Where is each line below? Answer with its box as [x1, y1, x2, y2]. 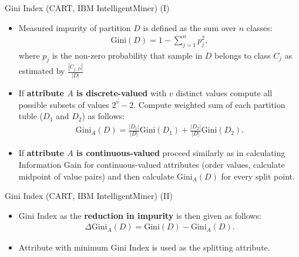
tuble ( [18, 110, 43, 122]
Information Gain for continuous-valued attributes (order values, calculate [18, 158, 285, 170]
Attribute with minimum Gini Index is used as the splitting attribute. [18, 241, 270, 253]
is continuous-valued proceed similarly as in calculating [76, 147, 285, 159]
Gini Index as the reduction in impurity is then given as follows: [18, 209, 261, 221]
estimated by [18, 65, 65, 77]
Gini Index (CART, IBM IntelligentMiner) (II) [5, 190, 173, 202]
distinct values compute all [176, 86, 273, 99]
